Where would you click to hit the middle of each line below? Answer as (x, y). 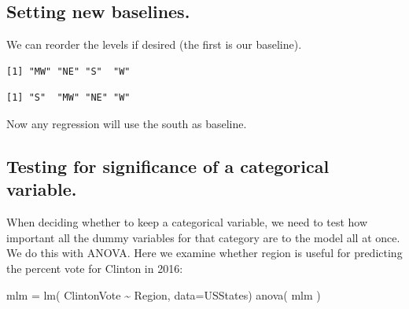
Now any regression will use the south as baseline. (127, 123)
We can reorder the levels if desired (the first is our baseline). (154, 44)
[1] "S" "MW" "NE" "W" (68, 98)
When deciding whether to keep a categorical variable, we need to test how (187, 222)
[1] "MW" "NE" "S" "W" (68, 71)
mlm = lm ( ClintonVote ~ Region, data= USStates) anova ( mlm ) (164, 294)
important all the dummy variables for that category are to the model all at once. (203, 237)
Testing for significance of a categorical (168, 166)
